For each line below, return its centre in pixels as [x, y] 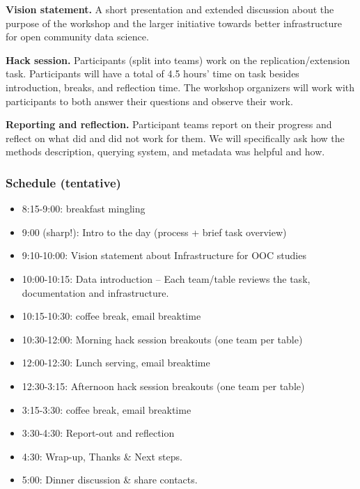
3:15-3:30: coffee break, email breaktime [107, 409]
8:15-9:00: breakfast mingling [84, 209]
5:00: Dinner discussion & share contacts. [110, 480]
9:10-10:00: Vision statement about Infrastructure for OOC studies [164, 255]
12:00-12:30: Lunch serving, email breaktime [116, 363]
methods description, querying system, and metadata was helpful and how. [165, 152]
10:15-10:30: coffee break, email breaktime [111, 316]
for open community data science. [77, 37]
